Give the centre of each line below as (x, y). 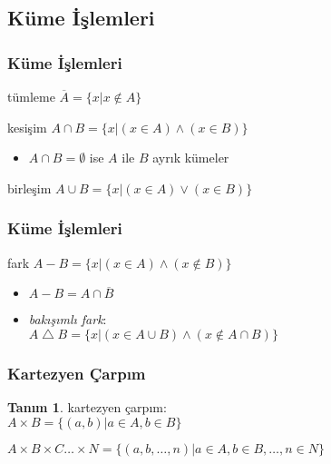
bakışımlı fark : (68, 319)
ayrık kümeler (191, 158)
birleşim (29, 188)
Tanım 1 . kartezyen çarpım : (87, 407)
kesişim (27, 127)
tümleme (31, 96)
